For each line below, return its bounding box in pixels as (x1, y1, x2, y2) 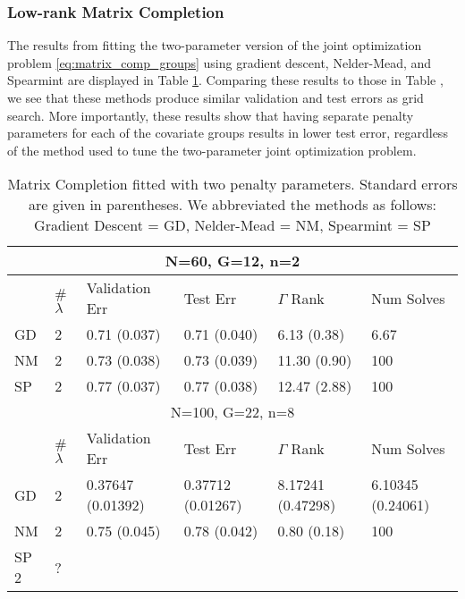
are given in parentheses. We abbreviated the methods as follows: (28, 194, 437, 215)
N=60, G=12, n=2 (165, 250, 300, 272)
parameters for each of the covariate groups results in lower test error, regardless (7, 123, 448, 142)
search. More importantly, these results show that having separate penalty (7, 105, 414, 124)
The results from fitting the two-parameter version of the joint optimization (7, 36, 422, 55)
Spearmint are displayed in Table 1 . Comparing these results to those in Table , (7, 71, 444, 89)
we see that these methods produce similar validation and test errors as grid (7, 89, 424, 106)
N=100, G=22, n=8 (170, 401, 295, 423)
